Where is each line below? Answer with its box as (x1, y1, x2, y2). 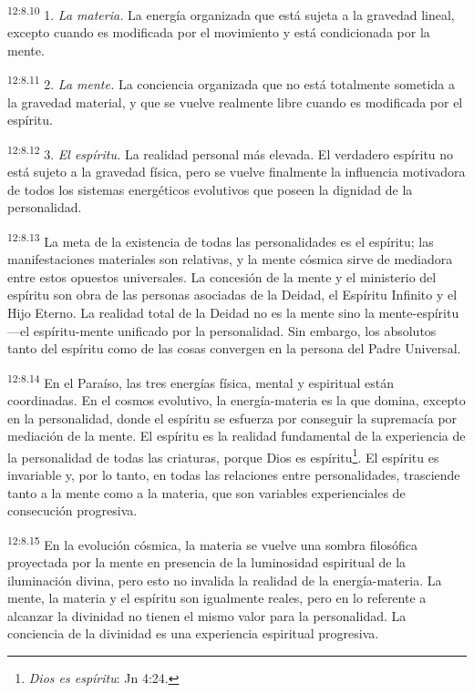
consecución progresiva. (7, 501, 138, 520)
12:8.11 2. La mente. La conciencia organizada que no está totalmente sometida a (7, 72, 455, 94)
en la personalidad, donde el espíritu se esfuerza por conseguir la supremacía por (7, 408, 458, 427)
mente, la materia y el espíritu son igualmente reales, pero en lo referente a (7, 588, 427, 607)
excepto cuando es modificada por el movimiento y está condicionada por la (7, 23, 430, 42)
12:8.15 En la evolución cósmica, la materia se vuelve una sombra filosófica (7, 532, 417, 554)
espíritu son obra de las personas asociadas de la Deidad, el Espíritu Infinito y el (7, 285, 458, 304)
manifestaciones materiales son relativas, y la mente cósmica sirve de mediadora (7, 250, 453, 269)
